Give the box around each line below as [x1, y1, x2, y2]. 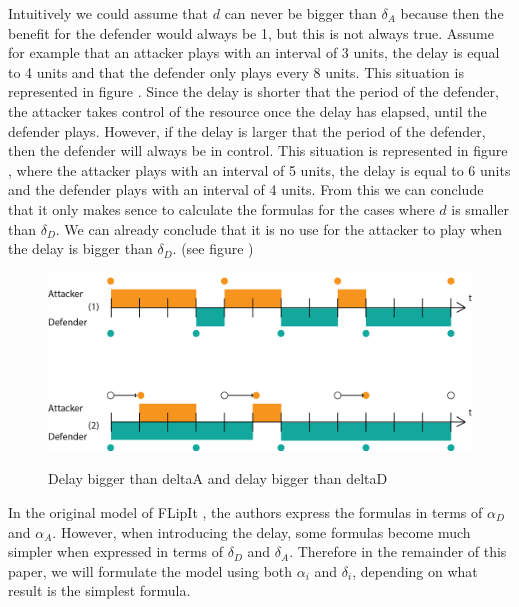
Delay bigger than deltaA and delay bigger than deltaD [48, 468, 388, 489]
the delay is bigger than [8, 238, 153, 259]
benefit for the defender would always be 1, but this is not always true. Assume [8, 22, 494, 43]
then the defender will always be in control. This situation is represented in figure [8, 140, 508, 161]
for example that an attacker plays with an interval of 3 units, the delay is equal [8, 42, 500, 63]
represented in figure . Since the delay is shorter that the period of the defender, [8, 81, 499, 102]
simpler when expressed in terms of [8, 541, 224, 562]
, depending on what [352, 560, 478, 581]
